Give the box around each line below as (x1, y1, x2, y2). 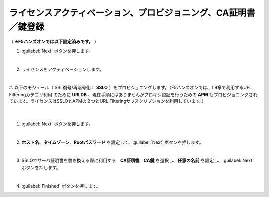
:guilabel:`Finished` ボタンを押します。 (21, 183, 101, 189)
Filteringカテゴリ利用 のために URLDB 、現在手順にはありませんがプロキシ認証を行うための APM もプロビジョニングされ (9, 91, 258, 97)
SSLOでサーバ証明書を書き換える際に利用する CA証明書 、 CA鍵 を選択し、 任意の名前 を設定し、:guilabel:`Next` (21, 157, 254, 164)
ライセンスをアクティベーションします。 (21, 66, 104, 72)
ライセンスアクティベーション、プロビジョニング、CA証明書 (9, 7, 256, 18)
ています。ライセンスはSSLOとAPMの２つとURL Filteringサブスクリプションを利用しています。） (9, 98, 206, 104)
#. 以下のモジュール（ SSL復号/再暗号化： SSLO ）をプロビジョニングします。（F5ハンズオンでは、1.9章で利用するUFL (9, 85, 252, 91)
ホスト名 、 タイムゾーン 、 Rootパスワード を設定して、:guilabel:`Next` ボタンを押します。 (21, 139, 204, 145)
